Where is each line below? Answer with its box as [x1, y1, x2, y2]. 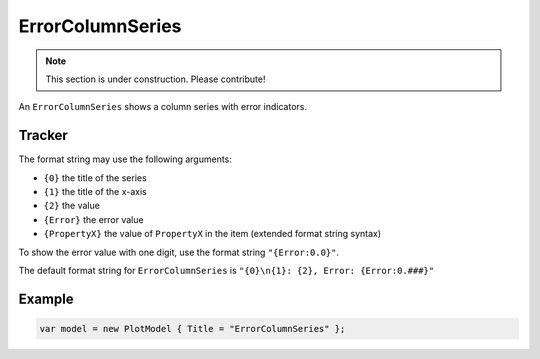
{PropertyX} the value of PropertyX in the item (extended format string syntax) [43, 228, 382, 240]
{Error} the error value [43, 213, 144, 225]
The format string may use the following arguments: [18, 153, 232, 165]
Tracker [18, 127, 69, 144]
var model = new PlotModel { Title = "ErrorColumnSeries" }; [39, 323, 346, 334]
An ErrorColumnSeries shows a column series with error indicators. [18, 101, 307, 113]
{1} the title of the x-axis [43, 186, 147, 198]
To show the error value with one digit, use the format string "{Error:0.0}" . [18, 246, 340, 258]
